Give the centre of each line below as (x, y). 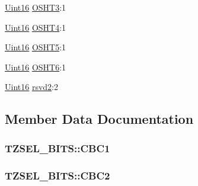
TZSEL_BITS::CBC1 (58, 148)
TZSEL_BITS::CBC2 (58, 175)
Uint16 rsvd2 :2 (31, 87)
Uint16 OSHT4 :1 (36, 27)
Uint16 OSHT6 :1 (36, 67)
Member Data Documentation (99, 119)
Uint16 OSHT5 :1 (36, 47)
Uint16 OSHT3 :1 (36, 7)
